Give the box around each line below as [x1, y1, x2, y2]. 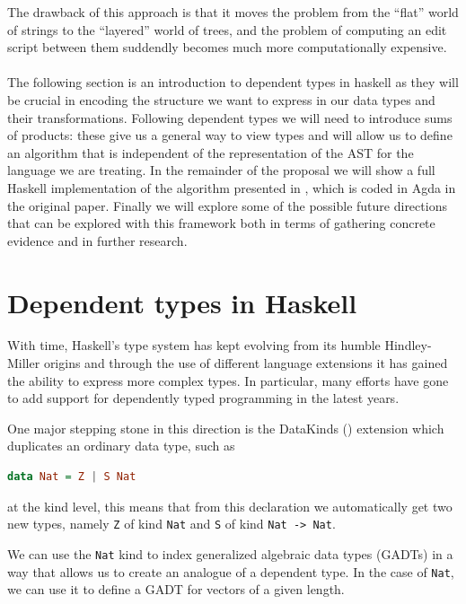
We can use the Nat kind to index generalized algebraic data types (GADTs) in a [7, 544, 453, 563]
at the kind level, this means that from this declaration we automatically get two [7, 496, 453, 515]
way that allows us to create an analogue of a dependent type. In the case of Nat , [7, 562, 454, 581]
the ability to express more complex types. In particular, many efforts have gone [7, 371, 449, 390]
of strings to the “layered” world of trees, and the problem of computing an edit [7, 20, 447, 39]
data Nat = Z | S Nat [7, 470, 136, 483]
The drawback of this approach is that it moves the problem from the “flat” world [7, 3, 459, 21]
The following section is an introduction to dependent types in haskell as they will [7, 73, 459, 92]
